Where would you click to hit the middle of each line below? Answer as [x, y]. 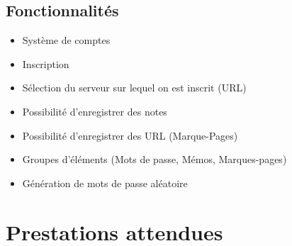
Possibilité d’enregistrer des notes [95, 111]
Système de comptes [66, 40]
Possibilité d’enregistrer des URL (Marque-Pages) [130, 135]
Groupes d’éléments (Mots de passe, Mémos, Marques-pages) [155, 159]
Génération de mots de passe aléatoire [105, 183]
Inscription [46, 63]
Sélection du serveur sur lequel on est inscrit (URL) [134, 88]
